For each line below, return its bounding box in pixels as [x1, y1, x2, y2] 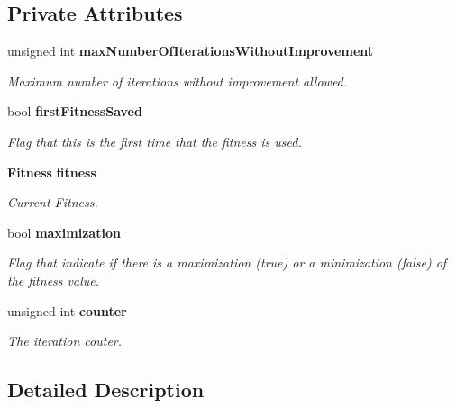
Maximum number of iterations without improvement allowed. [7, 71, 348, 90]
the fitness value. [7, 270, 99, 289]
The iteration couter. [7, 331, 123, 350]
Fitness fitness [7, 162, 96, 181]
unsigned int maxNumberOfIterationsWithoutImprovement [7, 41, 374, 60]
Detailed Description [7, 376, 205, 403]
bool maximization [7, 222, 121, 241]
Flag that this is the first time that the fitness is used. [7, 131, 302, 150]
